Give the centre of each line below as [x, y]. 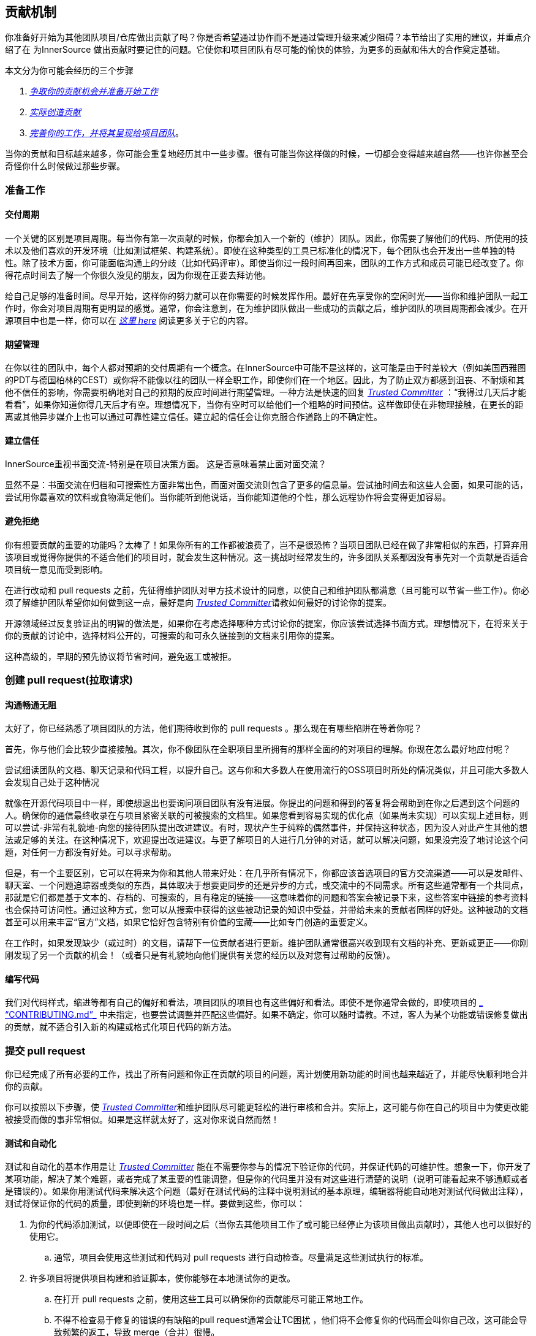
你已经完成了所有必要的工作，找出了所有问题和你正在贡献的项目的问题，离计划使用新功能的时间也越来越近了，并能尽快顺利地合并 [266, 1074]
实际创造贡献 [55, 112]
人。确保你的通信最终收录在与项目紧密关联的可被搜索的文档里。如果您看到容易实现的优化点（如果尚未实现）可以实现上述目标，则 [266, 815]
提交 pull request [45, 1051]
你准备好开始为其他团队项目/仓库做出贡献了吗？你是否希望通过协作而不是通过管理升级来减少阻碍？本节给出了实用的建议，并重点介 [268, 37]
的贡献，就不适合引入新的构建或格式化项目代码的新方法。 [121, 1027]
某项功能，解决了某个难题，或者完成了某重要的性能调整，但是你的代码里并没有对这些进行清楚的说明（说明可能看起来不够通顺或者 [266, 1179]
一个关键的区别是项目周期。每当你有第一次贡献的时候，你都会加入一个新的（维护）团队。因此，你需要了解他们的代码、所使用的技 [266, 239]
